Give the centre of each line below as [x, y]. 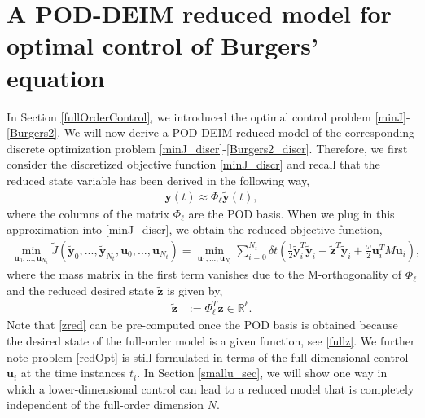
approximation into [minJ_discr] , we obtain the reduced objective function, [195, 229]
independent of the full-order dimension [105, 405]
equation [56, 77]
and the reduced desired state [80, 290]
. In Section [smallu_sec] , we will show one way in [262, 373]
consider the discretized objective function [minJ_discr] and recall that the [193, 164]
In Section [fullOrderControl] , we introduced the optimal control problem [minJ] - [208, 116]
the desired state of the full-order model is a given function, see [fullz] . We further [211, 341]
